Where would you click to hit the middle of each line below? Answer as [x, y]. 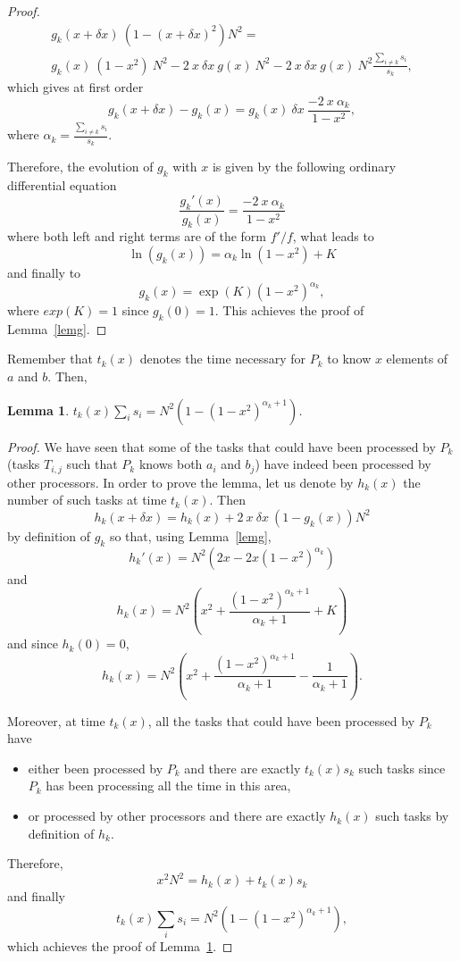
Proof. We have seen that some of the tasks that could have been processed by [222, 446]
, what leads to [333, 236]
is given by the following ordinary [304, 167]
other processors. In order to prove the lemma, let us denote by [180, 482]
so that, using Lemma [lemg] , [190, 535]
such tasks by [412, 816]
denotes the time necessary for [223, 359]
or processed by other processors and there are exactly [177, 816]
